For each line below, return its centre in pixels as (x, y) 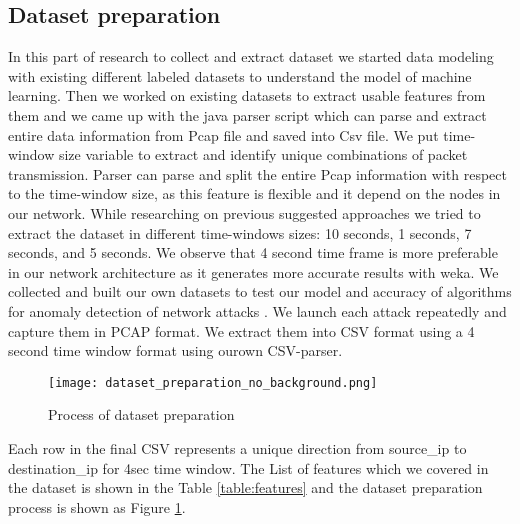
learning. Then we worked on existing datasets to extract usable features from (247, 95)
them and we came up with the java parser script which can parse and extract (247, 114)
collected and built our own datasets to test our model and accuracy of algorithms (260, 291)
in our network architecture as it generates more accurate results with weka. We (253, 271)
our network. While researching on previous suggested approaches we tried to (244, 212)
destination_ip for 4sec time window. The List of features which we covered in (248, 467)
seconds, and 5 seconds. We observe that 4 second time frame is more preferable (253, 252)
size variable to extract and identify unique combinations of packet (263, 154)
